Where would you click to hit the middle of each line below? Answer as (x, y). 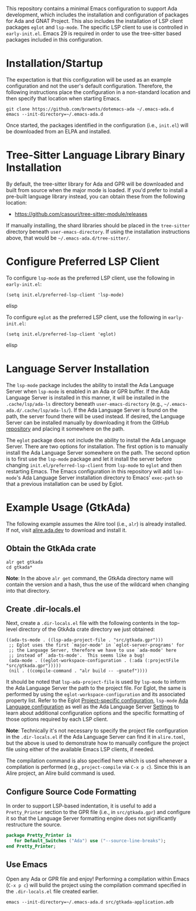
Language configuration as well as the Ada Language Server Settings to (93, 707)
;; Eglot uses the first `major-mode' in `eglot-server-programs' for (96, 646)
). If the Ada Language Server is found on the (123, 410)
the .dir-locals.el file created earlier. (52, 891)
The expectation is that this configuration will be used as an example (89, 79)
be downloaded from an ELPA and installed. (59, 131)
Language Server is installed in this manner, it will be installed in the (87, 397)
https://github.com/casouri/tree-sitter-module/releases (81, 214)
